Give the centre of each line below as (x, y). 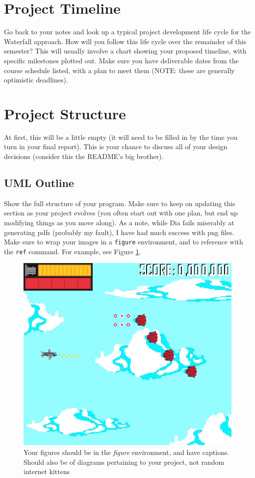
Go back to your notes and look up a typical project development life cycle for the (127, 32)
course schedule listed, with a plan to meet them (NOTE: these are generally (119, 70)
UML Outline (39, 182)
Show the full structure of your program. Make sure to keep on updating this (120, 203)
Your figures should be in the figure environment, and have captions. (127, 452)
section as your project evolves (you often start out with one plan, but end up (121, 213)
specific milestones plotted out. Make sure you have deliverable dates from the (121, 60)
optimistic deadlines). (36, 80)
